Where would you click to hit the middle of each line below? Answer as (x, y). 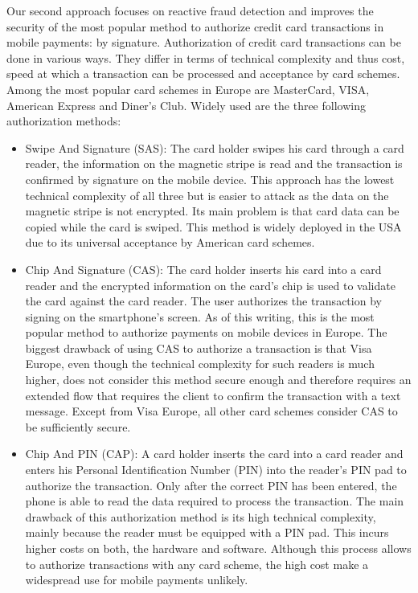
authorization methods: (64, 121)
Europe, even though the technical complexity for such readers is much (200, 364)
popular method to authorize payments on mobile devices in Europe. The (206, 332)
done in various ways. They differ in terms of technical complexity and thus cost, (206, 57)
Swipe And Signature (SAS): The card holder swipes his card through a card (215, 147)
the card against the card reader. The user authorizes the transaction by (203, 301)
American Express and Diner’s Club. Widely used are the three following (186, 105)
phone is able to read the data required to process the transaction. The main (215, 501)
